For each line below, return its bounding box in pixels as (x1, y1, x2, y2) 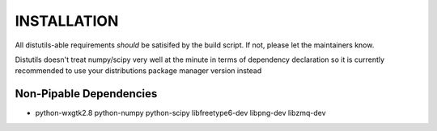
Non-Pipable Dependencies (15, 87, 158, 100)
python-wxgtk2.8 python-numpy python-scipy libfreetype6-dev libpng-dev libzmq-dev (35, 108, 327, 118)
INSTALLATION (15, 12, 119, 30)
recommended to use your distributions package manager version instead (15, 66, 262, 76)
